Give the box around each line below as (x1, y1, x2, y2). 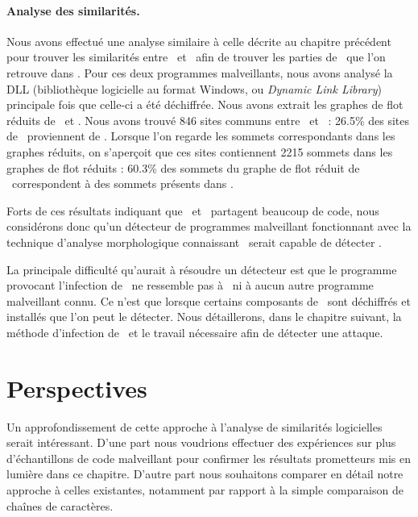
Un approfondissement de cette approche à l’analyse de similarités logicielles (6, 418, 383, 435)
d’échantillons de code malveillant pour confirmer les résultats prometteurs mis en (6, 449, 411, 466)
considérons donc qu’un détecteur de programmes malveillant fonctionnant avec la (6, 218, 412, 235)
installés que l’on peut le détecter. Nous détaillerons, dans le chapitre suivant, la (6, 308, 402, 325)
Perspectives (6, 371, 147, 404)
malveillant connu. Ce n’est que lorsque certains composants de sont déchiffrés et (6, 292, 411, 309)
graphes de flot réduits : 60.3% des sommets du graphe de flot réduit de (6, 159, 360, 176)
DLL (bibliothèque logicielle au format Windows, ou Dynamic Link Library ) (6, 80, 382, 97)
